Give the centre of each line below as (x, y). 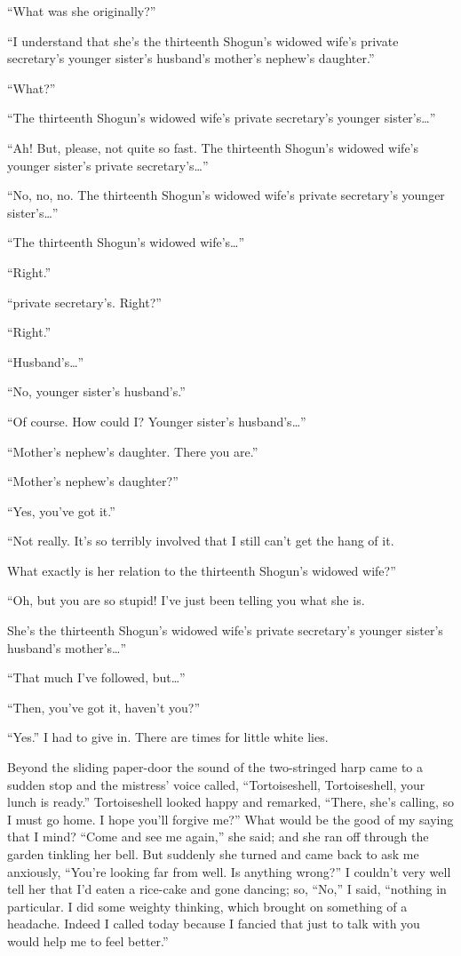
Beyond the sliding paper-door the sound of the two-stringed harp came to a (215, 767)
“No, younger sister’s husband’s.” (96, 391)
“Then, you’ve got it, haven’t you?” (103, 707)
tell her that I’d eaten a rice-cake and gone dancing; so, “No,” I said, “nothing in (227, 889)
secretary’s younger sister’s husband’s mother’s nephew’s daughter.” (191, 58)
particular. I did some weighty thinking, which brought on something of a (207, 906)
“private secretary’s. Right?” (84, 302)
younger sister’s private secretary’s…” (108, 165)
